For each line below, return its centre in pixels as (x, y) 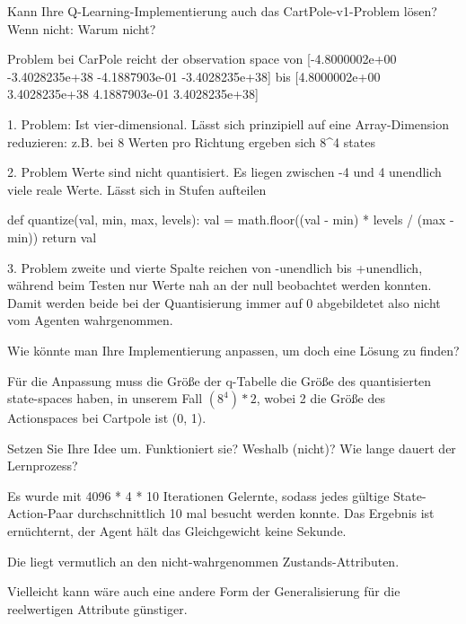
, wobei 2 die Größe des (321, 398)
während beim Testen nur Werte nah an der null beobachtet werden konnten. (220, 285)
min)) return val (52, 237)
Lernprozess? (43, 466)
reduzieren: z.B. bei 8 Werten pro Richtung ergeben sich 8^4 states (191, 141)
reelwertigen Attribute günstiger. (97, 608)
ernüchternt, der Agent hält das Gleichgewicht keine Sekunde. (177, 531)
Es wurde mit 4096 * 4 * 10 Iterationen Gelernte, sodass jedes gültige (198, 495)
